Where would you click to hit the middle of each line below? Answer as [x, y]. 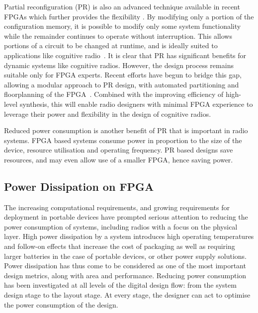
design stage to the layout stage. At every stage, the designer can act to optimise [127, 295]
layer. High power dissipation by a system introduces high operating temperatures [129, 236]
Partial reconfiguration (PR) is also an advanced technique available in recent [122, 6]
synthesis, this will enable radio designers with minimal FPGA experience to [136, 104]
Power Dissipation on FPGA [79, 186]
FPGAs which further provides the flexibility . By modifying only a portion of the [129, 16]
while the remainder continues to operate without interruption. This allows [118, 36]
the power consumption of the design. [61, 304]
